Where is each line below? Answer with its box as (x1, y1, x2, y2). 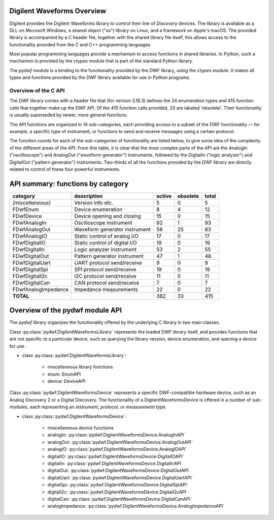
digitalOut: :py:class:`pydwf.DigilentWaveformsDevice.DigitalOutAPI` (47, 468, 190, 474)
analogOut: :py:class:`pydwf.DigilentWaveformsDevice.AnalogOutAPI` (47, 439, 193, 445)
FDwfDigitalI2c (12, 272, 48, 280)
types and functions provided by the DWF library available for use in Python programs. (9, 74, 190, 81)
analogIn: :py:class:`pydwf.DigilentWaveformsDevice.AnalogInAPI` (47, 432, 186, 438)
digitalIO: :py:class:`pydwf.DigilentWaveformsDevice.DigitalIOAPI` (47, 453, 184, 460)
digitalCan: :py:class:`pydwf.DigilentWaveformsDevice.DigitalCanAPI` (47, 496, 192, 502)
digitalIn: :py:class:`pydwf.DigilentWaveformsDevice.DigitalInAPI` (47, 460, 183, 466)
